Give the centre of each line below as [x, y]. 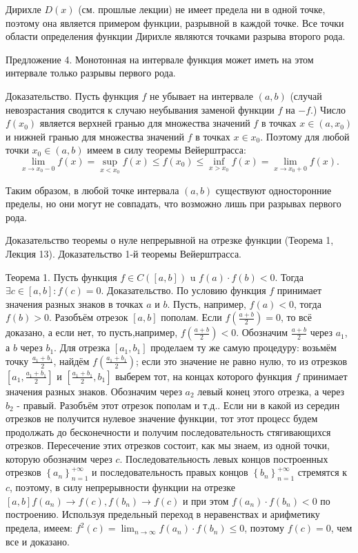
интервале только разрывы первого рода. [91, 73]
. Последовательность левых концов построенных [224, 458]
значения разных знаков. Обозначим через [94, 391]
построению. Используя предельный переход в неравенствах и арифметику [163, 514]
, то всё [296, 317]
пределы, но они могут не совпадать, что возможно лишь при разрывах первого [173, 204]
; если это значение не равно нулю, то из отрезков [241, 361]
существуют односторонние [274, 190]
